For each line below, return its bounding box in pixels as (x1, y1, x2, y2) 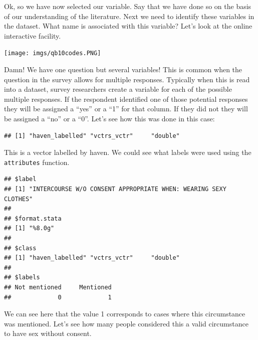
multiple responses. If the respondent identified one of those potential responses (4, 93, 248, 104)
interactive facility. (4, 30, 61, 41)
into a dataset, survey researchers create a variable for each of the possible (4, 84, 232, 94)
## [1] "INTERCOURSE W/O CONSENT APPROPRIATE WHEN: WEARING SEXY (4, 186, 226, 193)
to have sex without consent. (4, 328, 92, 338)
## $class (4, 244, 37, 252)
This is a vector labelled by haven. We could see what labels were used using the (4, 147, 251, 157)
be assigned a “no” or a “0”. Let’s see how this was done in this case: (4, 113, 215, 123)
